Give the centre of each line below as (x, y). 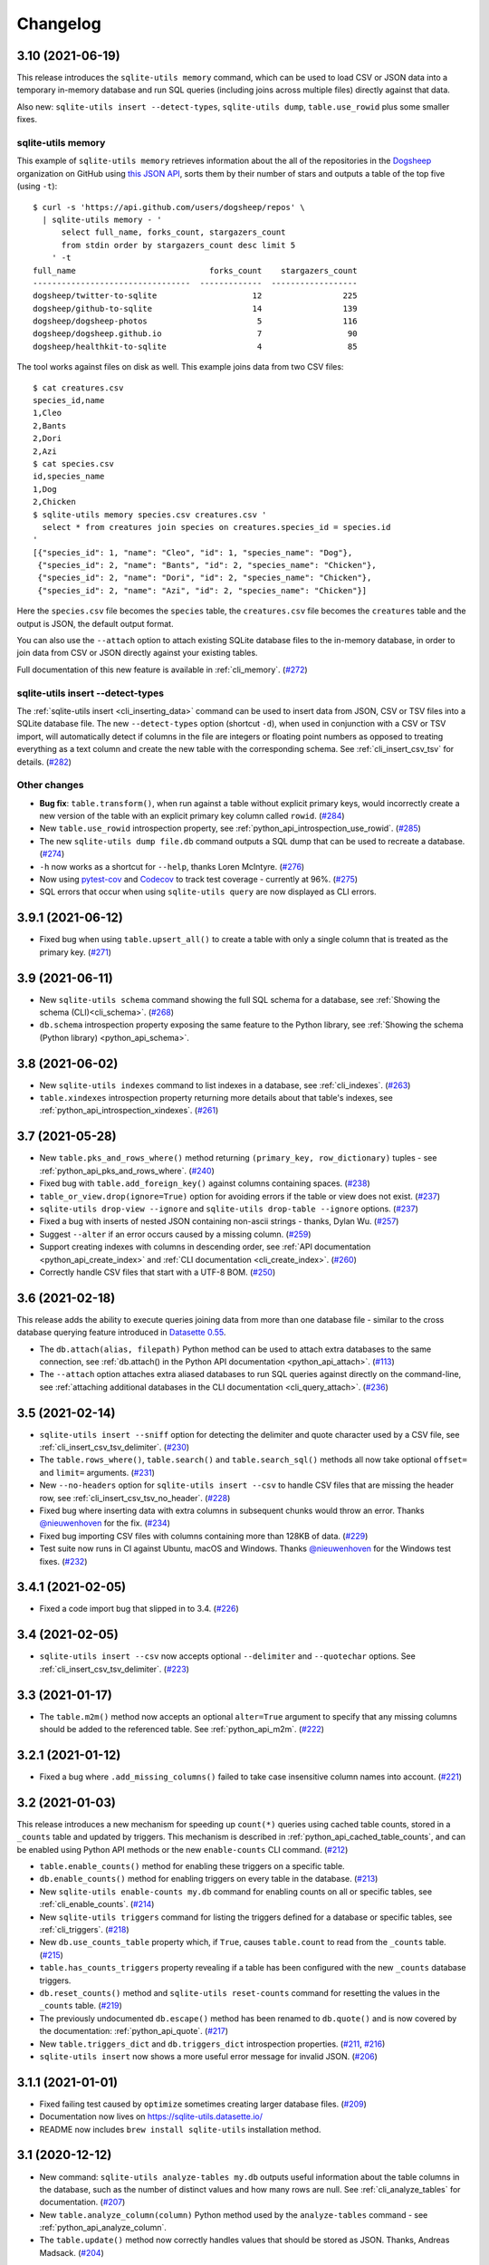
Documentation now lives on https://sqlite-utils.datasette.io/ (151, 2116)
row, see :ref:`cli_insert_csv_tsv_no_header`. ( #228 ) (135, 1498)
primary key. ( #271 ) (76, 952)
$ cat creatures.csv (78, 388)
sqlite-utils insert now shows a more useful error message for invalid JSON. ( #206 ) (208, 2056)
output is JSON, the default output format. (95, 623)
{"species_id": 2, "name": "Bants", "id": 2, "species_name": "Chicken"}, (207, 565)
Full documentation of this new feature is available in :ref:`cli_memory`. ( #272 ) (162, 670)
